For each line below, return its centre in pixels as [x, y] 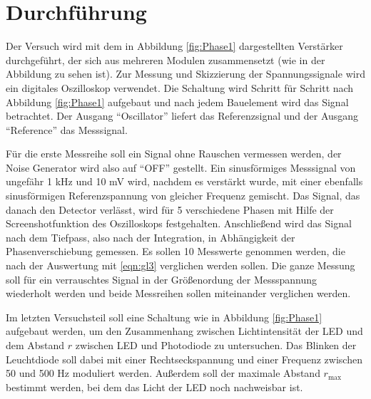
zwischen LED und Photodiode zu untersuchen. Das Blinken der [216, 345]
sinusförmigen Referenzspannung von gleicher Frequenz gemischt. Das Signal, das [183, 196]
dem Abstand [35, 345]
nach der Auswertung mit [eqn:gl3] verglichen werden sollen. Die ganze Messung [181, 265]
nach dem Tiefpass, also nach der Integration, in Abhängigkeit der [151, 237]
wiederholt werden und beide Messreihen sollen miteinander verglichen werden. [178, 293]
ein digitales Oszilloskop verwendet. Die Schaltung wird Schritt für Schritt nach [180, 87]
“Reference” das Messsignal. [67, 129]
